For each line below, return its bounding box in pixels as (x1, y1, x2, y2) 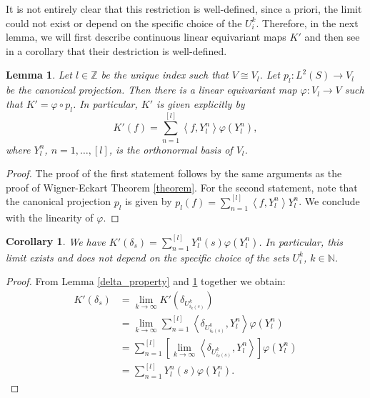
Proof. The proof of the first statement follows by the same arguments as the (6, 166, 342, 181)
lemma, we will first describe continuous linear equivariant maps (6, 29, 286, 44)
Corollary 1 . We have (6, 234, 106, 249)
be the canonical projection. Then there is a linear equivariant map (6, 82, 297, 97)
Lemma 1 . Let (6, 67, 72, 82)
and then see (304, 29, 360, 44)
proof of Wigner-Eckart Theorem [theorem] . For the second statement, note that (6, 179, 358, 194)
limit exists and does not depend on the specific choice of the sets (6, 249, 289, 264)
